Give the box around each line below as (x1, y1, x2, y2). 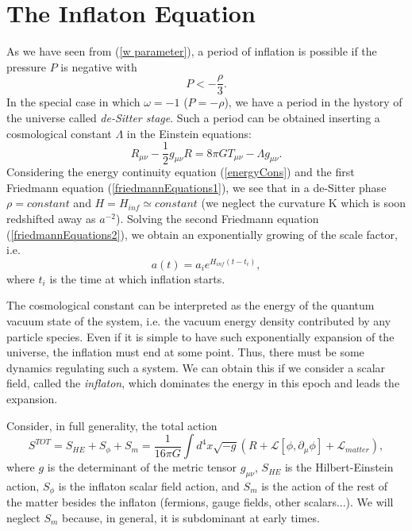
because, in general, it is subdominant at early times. (62, 509, 320, 525)
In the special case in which (6, 94, 141, 110)
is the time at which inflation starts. (49, 270, 225, 287)
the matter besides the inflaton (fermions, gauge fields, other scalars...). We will (6, 494, 394, 510)
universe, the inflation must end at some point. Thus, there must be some (6, 344, 364, 360)
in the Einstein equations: (126, 125, 252, 141)
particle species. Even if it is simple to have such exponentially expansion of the (6, 328, 395, 344)
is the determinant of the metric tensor (47, 459, 237, 475)
